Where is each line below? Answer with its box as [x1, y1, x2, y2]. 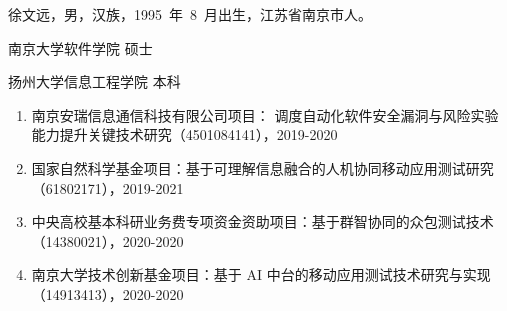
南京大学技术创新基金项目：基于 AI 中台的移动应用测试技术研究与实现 [31, 264, 491, 285]
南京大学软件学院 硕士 [8, 37, 153, 58]
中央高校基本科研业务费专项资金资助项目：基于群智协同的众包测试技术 [31, 211, 494, 232]
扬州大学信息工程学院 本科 [8, 71, 181, 92]
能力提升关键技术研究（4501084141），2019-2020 [31, 124, 338, 145]
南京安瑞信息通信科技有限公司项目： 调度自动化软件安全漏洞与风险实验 [31, 104, 499, 125]
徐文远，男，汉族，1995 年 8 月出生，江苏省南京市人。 [8, 4, 372, 24]
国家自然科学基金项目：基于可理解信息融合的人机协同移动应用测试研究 [31, 157, 494, 178]
